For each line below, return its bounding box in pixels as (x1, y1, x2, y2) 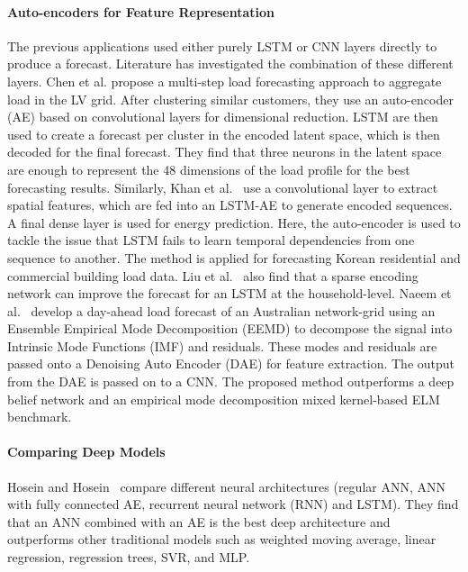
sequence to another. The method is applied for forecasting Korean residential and (7, 248, 461, 267)
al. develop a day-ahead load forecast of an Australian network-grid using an (7, 301, 436, 320)
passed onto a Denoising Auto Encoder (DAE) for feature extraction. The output (7, 354, 455, 373)
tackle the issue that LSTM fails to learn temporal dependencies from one (7, 231, 415, 250)
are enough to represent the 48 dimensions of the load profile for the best (7, 159, 410, 178)
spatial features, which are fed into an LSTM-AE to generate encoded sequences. (7, 195, 453, 214)
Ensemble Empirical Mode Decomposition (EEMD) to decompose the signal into (7, 319, 453, 338)
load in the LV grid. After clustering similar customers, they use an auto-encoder (7, 89, 454, 108)
